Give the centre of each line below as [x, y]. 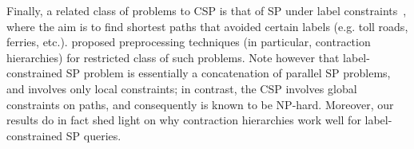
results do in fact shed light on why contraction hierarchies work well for [184, 120]
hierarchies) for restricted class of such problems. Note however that [173, 57]
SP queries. [94, 135]
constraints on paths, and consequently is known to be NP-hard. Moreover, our [200, 104]
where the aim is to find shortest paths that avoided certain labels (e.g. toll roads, [207, 26]
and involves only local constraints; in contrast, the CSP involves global [182, 88]
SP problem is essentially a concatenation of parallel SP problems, [228, 73]
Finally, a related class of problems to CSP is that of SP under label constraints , [207, 10]
